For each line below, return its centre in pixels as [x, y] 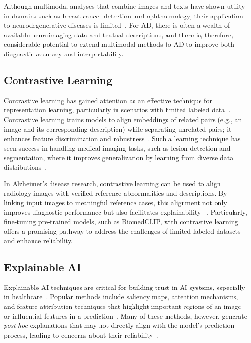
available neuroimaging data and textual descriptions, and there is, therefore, [118, 34]
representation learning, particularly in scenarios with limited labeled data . [117, 110]
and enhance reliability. [39, 241]
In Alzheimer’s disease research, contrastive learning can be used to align [112, 183]
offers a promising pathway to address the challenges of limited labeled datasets [122, 231]
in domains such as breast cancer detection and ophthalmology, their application [124, 15]
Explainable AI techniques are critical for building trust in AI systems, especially [125, 287]
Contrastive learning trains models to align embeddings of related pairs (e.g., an [123, 119]
